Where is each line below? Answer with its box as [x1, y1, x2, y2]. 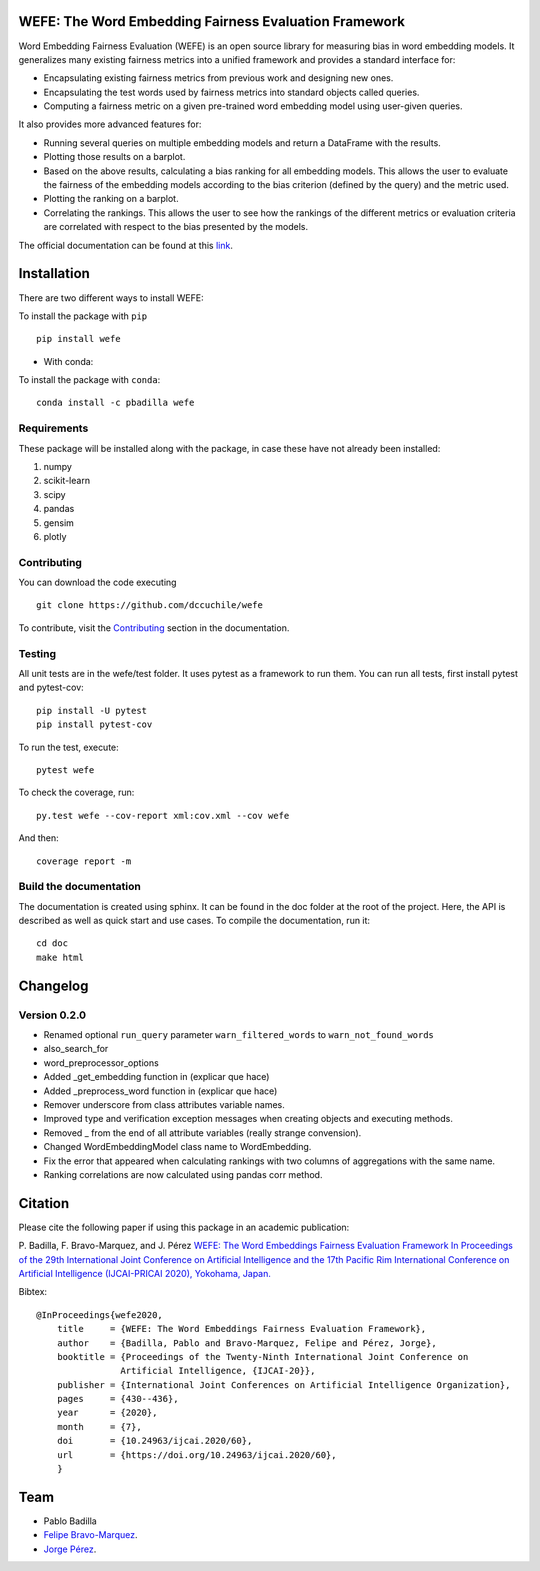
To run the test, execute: [18, 741, 119, 753]
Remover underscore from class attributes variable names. [43, 1098, 285, 1110]
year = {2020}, [56, 1407, 158, 1419]
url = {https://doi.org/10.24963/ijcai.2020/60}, [56, 1449, 337, 1460]
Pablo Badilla [43, 1515, 97, 1527]
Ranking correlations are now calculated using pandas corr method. [43, 1168, 323, 1180]
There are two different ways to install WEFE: [18, 291, 204, 304]
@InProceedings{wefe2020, [36, 1309, 164, 1320]
